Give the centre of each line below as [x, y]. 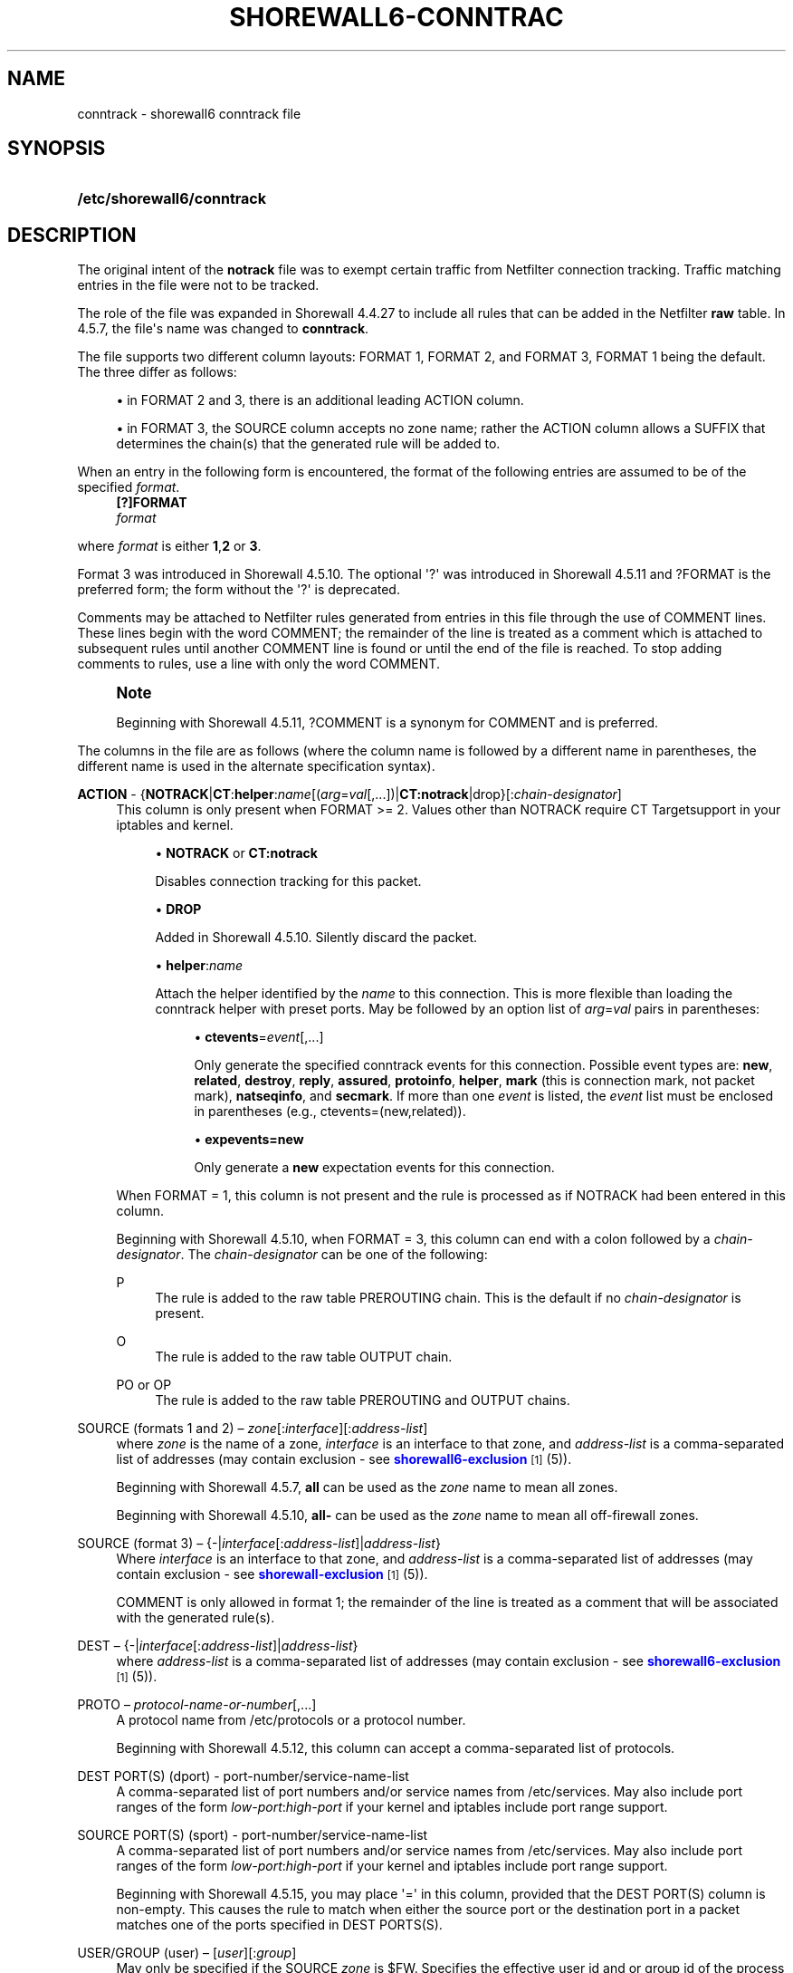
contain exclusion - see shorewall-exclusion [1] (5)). [272, 1574]
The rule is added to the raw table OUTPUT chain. [304, 1357]
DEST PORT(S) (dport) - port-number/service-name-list [243, 1776]
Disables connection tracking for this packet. [288, 881]
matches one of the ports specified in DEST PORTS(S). [279, 1925]
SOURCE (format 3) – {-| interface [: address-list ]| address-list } [259, 1544]
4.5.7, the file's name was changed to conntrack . [223, 329]
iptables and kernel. [175, 825]
